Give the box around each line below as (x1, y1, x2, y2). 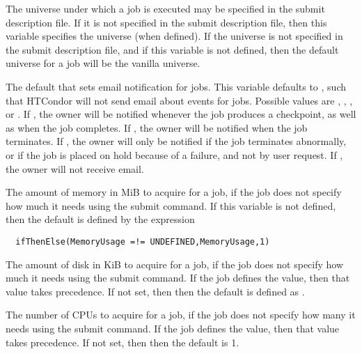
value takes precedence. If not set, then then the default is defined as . (6, 284, 305, 298)
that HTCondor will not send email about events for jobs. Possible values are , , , (6, 93, 353, 107)
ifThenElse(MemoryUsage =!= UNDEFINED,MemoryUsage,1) (15, 236, 270, 247)
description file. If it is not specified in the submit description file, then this (6, 15, 327, 29)
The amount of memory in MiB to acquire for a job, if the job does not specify (6, 185, 342, 199)
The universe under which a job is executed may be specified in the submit (6, 1, 325, 15)
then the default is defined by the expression (6, 212, 195, 226)
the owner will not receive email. (6, 161, 144, 176)
